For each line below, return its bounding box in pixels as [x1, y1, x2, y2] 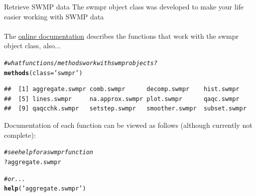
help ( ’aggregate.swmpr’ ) [4, 185, 86, 193]
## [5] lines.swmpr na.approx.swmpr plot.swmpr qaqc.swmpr [4, 95, 240, 102]
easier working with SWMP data [4, 11, 104, 21]
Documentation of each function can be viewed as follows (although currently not [4, 120, 253, 130]
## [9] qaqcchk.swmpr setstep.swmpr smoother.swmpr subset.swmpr [4, 105, 247, 112]
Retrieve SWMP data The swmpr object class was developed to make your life [4, 1, 244, 11]
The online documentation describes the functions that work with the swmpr [4, 30, 239, 41]
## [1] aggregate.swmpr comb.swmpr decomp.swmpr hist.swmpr [4, 86, 240, 93]
